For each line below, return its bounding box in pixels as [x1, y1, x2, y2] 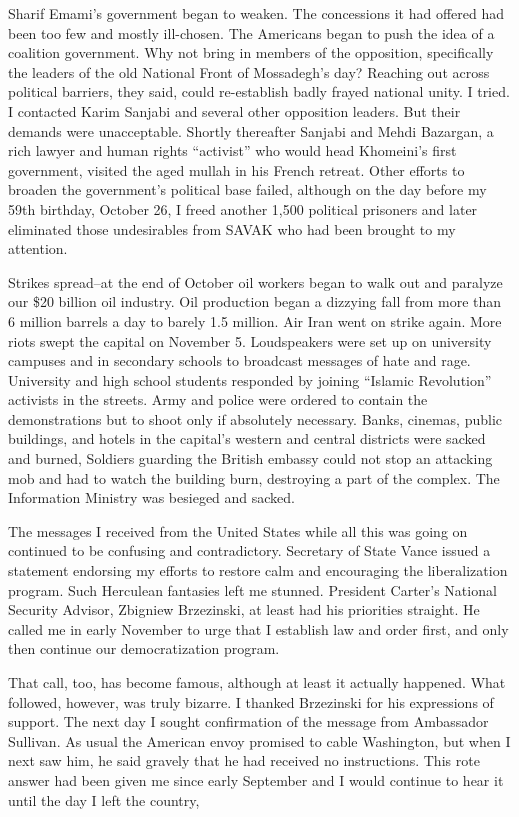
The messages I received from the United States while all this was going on [8, 520, 468, 541]
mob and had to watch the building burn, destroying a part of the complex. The [8, 467, 500, 488]
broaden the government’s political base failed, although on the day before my [8, 179, 487, 200]
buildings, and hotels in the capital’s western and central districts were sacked [8, 428, 486, 449]
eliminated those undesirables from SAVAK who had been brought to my [8, 218, 456, 239]
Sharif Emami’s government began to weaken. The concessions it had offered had [8, 3, 505, 23]
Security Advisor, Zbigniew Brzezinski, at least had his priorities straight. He [8, 599, 480, 620]
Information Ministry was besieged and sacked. [8, 487, 295, 508]
